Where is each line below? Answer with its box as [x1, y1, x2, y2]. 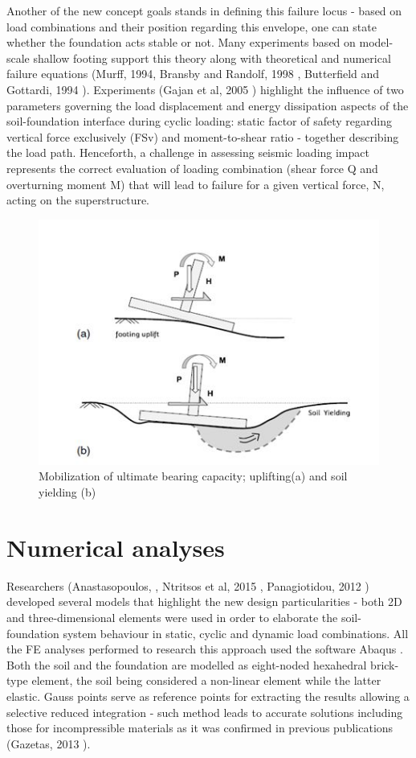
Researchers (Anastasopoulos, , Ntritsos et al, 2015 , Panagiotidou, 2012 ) [6, 577, 369, 594]
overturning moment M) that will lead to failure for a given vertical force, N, [6, 175, 385, 192]
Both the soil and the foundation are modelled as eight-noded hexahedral [6, 656, 367, 673]
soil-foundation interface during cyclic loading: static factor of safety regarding [6, 113, 392, 130]
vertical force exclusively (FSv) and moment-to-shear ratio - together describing [6, 128, 399, 145]
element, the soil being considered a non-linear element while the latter [31, 672, 381, 689]
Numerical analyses [6, 530, 225, 563]
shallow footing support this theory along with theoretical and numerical [33, 49, 391, 66]
